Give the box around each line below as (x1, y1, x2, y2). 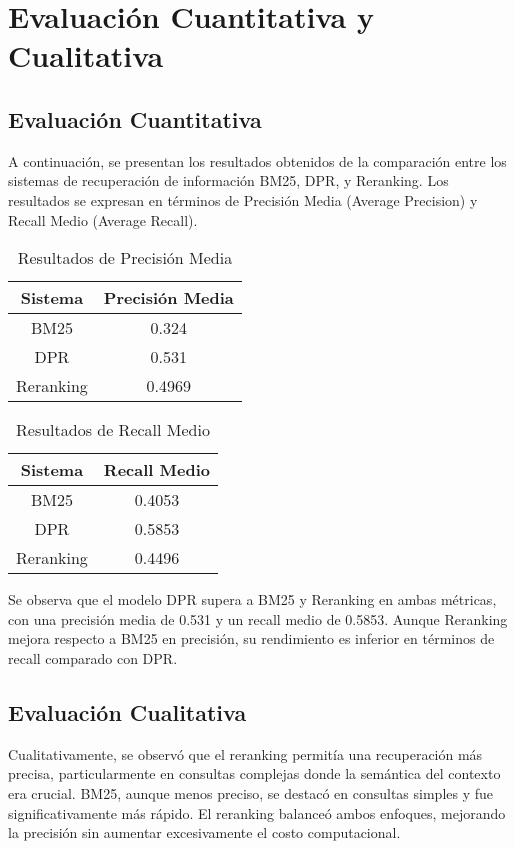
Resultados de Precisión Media (17, 246, 233, 270)
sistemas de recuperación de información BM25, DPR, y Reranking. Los (8, 170, 449, 191)
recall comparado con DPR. (8, 647, 178, 668)
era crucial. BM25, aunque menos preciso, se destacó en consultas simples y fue (8, 782, 494, 803)
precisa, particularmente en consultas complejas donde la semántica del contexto (8, 763, 501, 784)
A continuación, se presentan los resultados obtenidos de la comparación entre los (8, 150, 507, 171)
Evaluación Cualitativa (8, 696, 247, 727)
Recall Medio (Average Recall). (8, 209, 198, 230)
